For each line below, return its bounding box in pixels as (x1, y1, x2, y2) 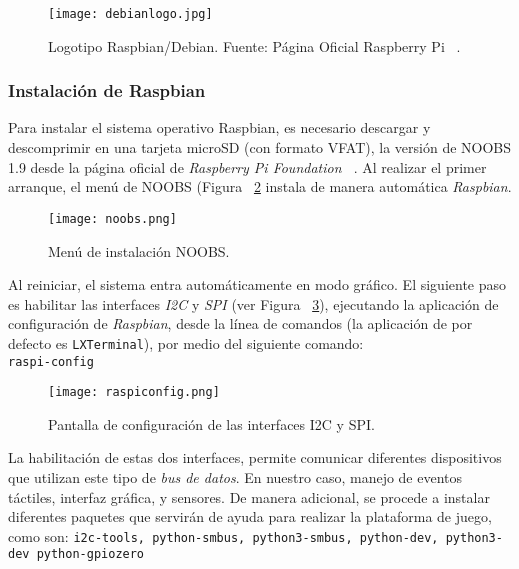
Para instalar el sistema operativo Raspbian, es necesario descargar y (8, 117, 431, 138)
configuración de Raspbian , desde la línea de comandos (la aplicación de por (8, 313, 473, 334)
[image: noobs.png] (48, 211, 177, 226)
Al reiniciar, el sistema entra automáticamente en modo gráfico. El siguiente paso (8, 274, 507, 295)
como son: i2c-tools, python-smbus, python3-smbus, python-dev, (8, 525, 439, 546)
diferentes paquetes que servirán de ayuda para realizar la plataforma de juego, (8, 506, 492, 527)
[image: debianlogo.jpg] (48, 7, 213, 21)
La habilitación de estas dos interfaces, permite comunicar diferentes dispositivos (8, 447, 502, 468)
